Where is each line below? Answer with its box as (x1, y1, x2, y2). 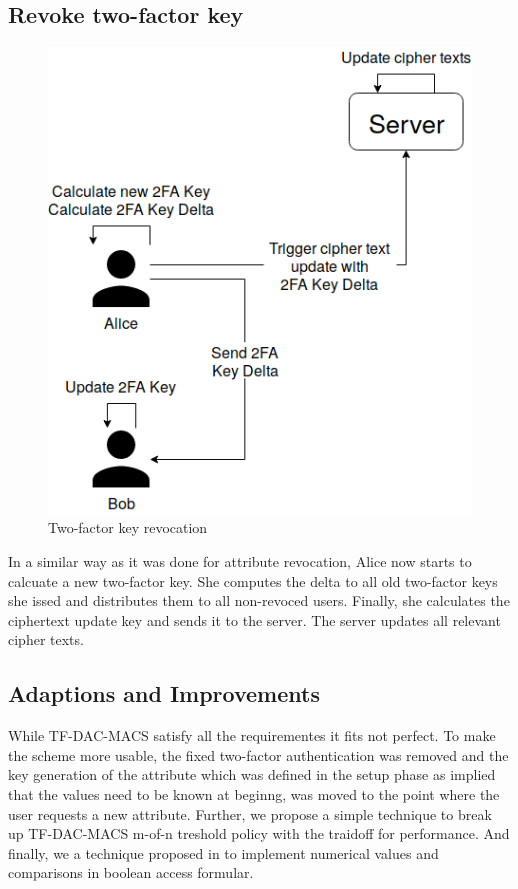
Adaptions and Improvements (8, 678, 320, 709)
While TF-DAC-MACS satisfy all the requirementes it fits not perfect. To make (8, 725, 496, 746)
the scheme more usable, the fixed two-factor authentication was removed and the (8, 744, 509, 765)
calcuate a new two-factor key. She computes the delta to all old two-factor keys (8, 570, 498, 591)
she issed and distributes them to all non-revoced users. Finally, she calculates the (8, 590, 510, 611)
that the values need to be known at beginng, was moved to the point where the (8, 784, 500, 805)
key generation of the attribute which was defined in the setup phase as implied (8, 764, 496, 785)
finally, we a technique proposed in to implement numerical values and (8, 842, 439, 863)
